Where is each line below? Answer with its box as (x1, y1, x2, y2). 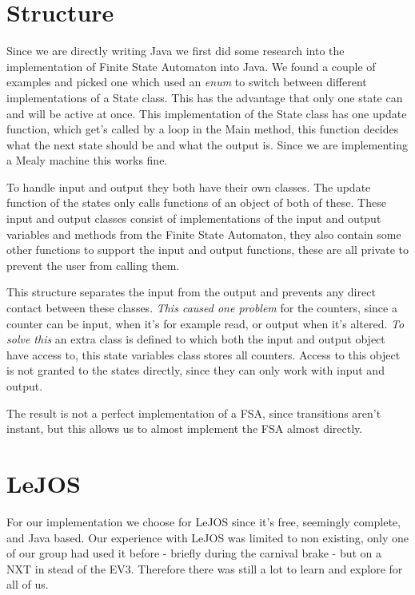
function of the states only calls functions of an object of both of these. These (6, 194, 386, 211)
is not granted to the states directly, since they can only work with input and (6, 362, 385, 379)
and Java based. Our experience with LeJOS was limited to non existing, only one (6, 529, 409, 545)
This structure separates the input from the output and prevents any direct (6, 284, 376, 300)
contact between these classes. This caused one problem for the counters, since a (6, 299, 397, 316)
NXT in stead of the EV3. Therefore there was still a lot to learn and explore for (6, 560, 403, 577)
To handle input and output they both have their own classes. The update (6, 178, 371, 195)
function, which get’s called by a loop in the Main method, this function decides (6, 121, 399, 137)
